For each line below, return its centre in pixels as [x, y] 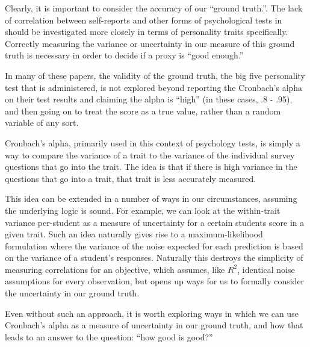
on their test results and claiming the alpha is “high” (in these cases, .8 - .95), [149, 99]
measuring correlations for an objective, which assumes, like [115, 269]
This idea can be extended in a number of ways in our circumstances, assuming [151, 199]
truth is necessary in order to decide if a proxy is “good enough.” [124, 55]
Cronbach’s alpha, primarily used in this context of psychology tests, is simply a [153, 142]
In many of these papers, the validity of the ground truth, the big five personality [155, 75]
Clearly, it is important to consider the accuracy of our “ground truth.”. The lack [154, 8]
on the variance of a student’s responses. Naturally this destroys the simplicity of [154, 258]
